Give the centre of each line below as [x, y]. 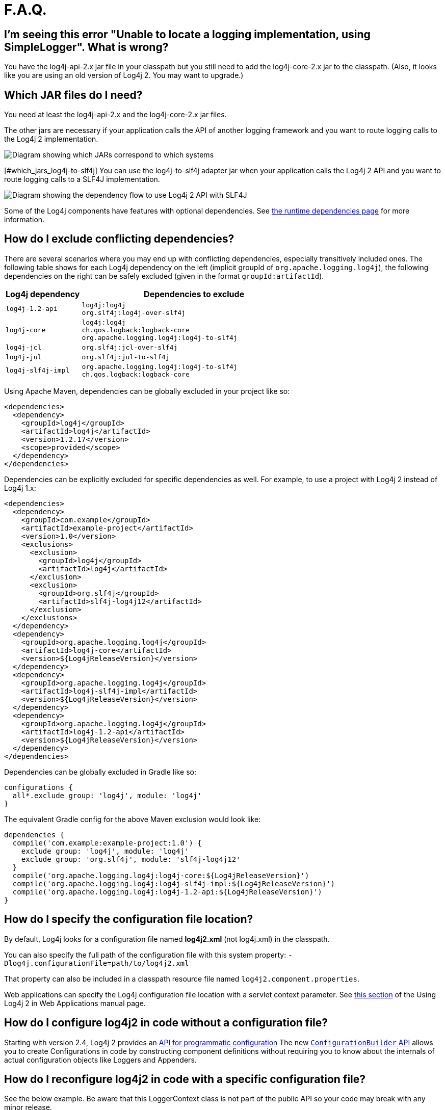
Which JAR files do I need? [73, 95]
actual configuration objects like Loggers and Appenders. [100, 1060]
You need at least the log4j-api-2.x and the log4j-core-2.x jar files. [115, 115]
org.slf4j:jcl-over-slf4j [130, 347]
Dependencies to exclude [194, 294]
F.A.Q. [25, 10]
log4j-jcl [24, 347]
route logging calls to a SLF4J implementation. [82, 179]
